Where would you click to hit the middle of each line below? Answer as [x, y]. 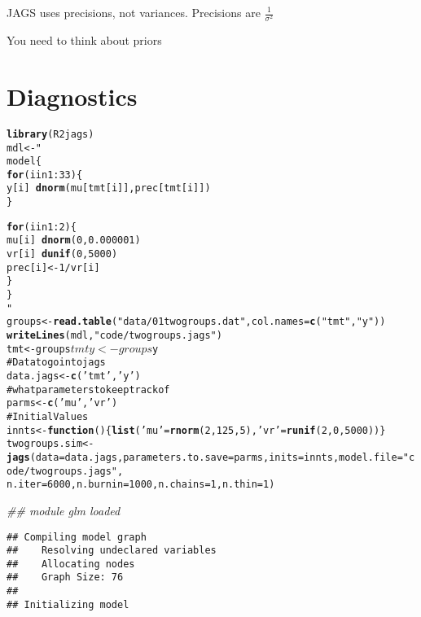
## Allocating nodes [71, 564]
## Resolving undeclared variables [112, 551]
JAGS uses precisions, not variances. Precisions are [134, 12]
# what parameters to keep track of [88, 389]
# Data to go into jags [56, 363]
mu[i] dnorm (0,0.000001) [74, 241]
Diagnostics [72, 96]
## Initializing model [68, 604]
